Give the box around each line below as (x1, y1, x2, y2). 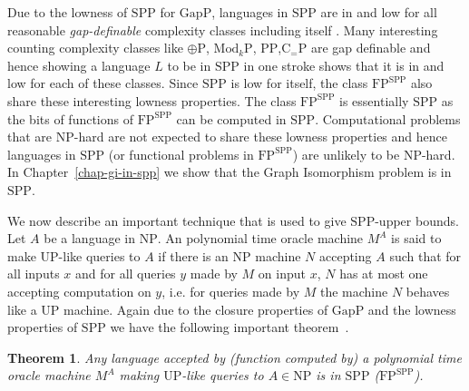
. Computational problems (315, 109, 461, 128)
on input (258, 264, 307, 283)
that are (7, 127, 53, 146)
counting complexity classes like (7, 38, 183, 57)
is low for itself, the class (230, 73, 368, 93)
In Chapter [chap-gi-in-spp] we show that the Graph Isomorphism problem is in (7, 162, 452, 181)
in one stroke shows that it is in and (243, 55, 445, 74)
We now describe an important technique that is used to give (7, 210, 347, 230)
